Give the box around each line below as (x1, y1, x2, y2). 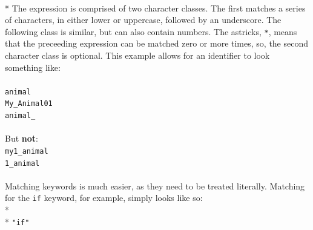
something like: (5, 61, 61, 73)
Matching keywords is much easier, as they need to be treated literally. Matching (5, 179, 305, 192)
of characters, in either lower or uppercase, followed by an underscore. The (5, 13, 282, 26)
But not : (5, 132, 38, 145)
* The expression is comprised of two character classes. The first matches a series (5, 1, 306, 14)
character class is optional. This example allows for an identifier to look (5, 49, 270, 62)
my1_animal (5, 146, 48, 156)
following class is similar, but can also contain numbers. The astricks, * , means (5, 25, 297, 38)
